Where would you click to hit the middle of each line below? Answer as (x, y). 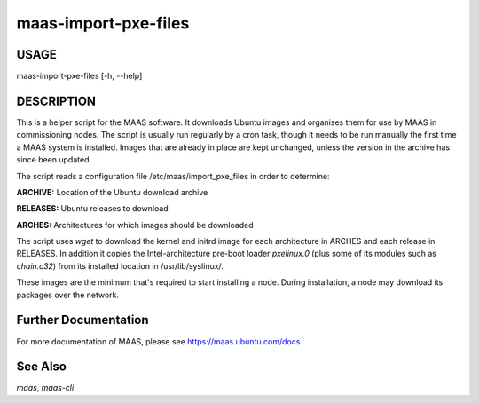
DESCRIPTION (56, 101)
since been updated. (54, 160)
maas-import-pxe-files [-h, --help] (79, 76)
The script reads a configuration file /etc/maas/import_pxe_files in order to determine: (173, 176)
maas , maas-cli (45, 388)
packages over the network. (68, 295)
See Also (41, 367)
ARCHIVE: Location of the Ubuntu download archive (112, 192)
